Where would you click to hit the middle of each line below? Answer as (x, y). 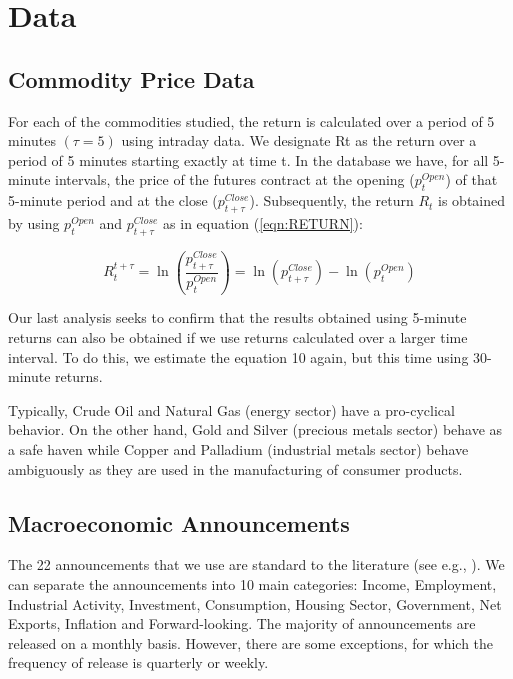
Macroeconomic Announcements (179, 522)
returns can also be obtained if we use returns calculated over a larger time (238, 337)
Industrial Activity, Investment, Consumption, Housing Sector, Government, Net (255, 603)
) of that (471, 179)
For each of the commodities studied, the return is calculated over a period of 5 (251, 120)
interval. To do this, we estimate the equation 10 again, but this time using (238, 356)
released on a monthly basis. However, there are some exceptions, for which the (251, 642)
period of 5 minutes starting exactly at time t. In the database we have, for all (248, 159)
